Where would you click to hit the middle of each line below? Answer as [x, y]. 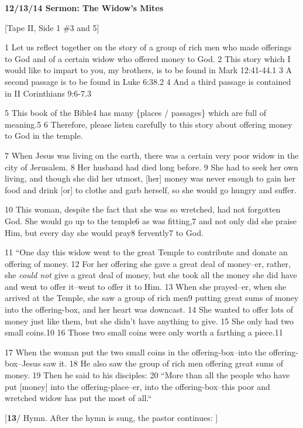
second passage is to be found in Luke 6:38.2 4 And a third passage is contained [148, 81]
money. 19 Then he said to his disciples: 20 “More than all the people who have [147, 375]
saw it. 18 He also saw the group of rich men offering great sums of [163, 363]
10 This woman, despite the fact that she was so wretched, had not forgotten [143, 209]
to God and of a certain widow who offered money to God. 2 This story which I [148, 58]
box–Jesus [23, 363]
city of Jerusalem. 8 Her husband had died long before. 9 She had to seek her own [151, 167]
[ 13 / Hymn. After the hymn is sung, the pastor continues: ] [111, 417]
